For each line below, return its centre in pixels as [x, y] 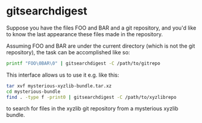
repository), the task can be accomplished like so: [68, 52]
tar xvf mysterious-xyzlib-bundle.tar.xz [59, 86]
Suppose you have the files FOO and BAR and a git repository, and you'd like [101, 28]
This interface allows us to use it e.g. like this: [63, 75]
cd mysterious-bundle [33, 92]
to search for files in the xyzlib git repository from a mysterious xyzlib [92, 109]
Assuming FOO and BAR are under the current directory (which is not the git [101, 46]
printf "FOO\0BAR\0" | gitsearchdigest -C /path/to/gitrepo [84, 63]
